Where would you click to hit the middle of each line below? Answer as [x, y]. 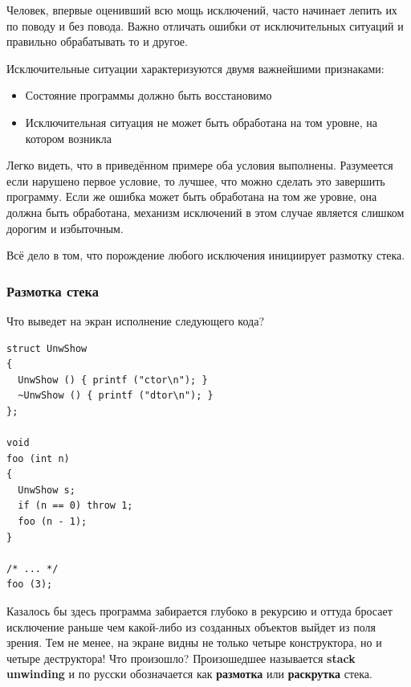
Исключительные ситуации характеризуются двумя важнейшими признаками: [195, 68]
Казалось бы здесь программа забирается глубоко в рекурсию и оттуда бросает [199, 611]
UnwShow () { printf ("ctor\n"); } [113, 380]
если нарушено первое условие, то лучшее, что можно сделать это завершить [196, 180]
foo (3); [30, 585]
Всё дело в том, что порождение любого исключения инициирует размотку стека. [206, 255]
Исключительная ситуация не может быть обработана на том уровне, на [201, 122]
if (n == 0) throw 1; [75, 506]
